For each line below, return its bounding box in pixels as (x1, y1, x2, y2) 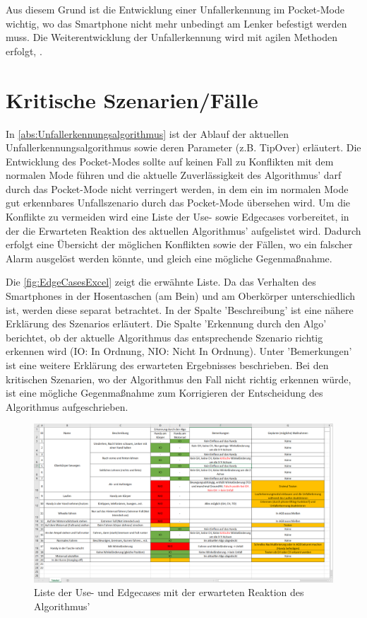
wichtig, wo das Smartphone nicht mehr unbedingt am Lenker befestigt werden (6, 16, 347, 30)
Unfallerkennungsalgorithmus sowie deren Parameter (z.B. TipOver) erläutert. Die (6, 140, 361, 155)
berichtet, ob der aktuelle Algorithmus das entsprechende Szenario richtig (6, 330, 323, 344)
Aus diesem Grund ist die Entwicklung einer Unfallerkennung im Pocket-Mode (6, 2, 344, 16)
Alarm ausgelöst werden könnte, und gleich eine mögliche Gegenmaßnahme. (6, 250, 332, 265)
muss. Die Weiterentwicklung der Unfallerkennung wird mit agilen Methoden (6, 30, 337, 45)
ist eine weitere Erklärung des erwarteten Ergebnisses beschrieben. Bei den (6, 358, 329, 372)
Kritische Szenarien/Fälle (6, 85, 258, 114)
